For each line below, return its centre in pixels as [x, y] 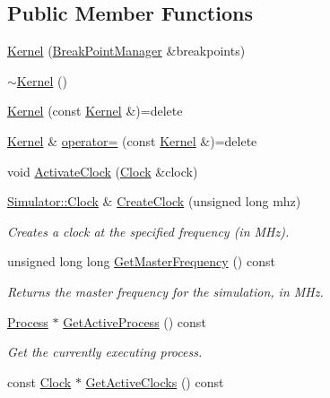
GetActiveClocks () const [155, 381]
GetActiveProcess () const [135, 321]
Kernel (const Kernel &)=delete [95, 111]
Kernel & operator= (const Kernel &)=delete [132, 140]
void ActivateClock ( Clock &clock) [103, 171]
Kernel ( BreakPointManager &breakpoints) [126, 51]
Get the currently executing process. [105, 352]
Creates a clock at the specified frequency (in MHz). [148, 231]
